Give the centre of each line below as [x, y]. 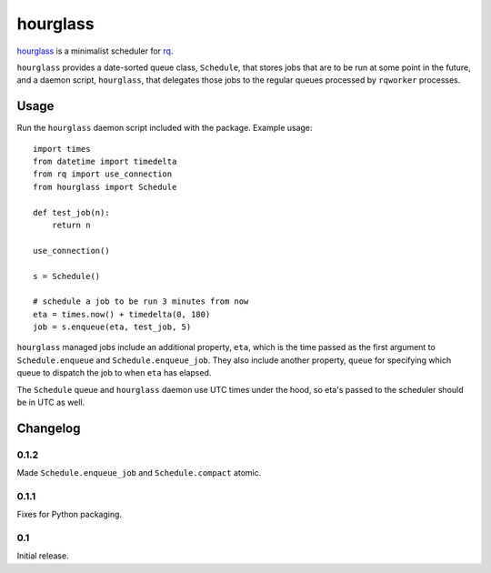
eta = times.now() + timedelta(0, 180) [122, 314]
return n [71, 225]
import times [62, 149]
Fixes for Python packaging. [70, 515]
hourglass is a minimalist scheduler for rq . [95, 51]
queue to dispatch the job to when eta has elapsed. [114, 373]
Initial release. [43, 556]
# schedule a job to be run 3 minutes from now [141, 302]
